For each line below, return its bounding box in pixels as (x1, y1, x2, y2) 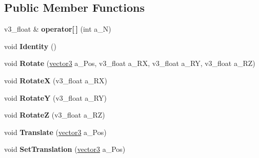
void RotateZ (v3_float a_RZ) (4, 109, 105, 120)
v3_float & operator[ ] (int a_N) (4, 24, 111, 34)
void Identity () (4, 40, 56, 51)
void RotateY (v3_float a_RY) (4, 92, 107, 103)
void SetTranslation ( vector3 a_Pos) (4, 144, 126, 154)
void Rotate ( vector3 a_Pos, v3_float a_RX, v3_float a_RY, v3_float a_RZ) (4, 58, 255, 69)
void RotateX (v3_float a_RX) (4, 75, 108, 85)
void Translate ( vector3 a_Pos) (4, 126, 107, 137)
